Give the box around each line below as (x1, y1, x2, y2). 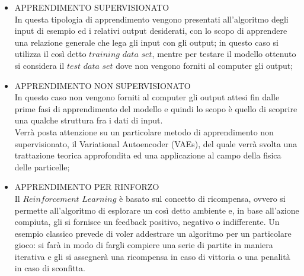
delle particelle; (14, 160, 70, 173)
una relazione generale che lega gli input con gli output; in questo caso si (14, 36, 279, 48)
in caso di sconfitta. (14, 262, 85, 274)
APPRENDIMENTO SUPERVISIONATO (14, 1, 169, 13)
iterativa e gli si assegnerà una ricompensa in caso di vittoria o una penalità (14, 250, 290, 262)
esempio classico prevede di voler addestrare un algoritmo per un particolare (14, 227, 292, 239)
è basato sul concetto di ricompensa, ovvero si (119, 192, 286, 204)
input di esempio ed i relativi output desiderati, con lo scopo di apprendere (14, 24, 287, 37)
